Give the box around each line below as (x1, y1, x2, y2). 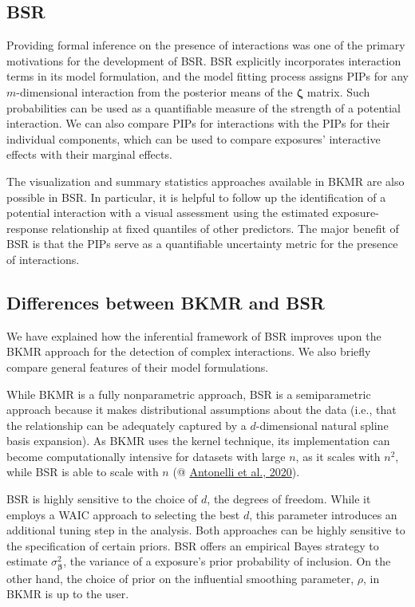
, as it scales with (295, 447, 381, 464)
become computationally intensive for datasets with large (6, 447, 286, 464)
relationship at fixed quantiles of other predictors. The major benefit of (51, 219, 399, 236)
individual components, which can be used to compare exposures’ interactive (6, 130, 381, 147)
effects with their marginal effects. (6, 146, 172, 163)
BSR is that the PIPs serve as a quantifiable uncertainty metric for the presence (6, 235, 398, 252)
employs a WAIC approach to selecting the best (6, 506, 240, 522)
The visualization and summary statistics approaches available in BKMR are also (6, 172, 405, 189)
